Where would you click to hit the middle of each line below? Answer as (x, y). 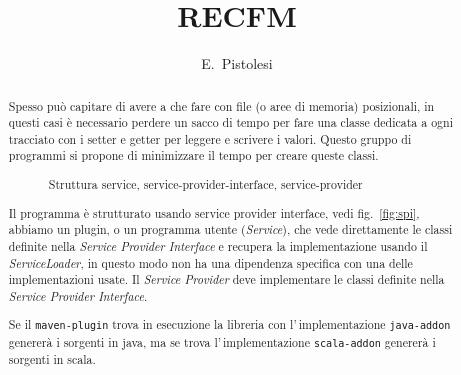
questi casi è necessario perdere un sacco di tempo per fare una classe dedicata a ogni (230, 122)
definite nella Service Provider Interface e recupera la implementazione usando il (218, 245)
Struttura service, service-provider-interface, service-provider (205, 184)
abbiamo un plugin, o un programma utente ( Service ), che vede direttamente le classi (230, 229)
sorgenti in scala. (52, 358)
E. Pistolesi (237, 63)
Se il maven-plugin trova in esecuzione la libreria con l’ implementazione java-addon (229, 324)
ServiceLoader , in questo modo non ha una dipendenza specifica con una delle (210, 262)
